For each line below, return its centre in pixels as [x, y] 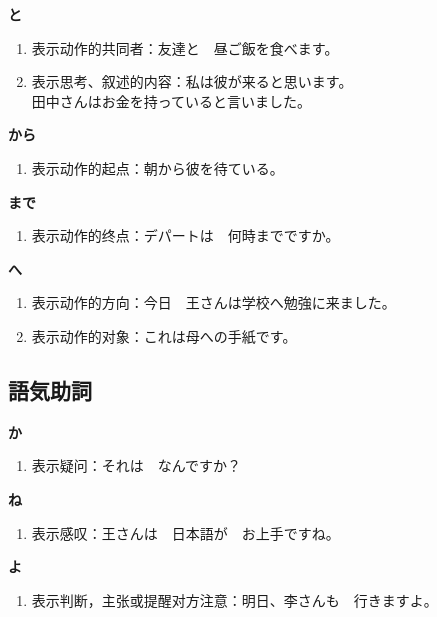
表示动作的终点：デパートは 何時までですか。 [185, 235]
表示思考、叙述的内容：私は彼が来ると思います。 [192, 81]
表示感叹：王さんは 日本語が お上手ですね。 [185, 532]
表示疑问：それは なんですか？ [136, 465]
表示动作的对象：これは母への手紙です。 [164, 335]
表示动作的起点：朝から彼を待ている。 [157, 167]
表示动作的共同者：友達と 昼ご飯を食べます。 [185, 47]
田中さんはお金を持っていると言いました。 [171, 100]
